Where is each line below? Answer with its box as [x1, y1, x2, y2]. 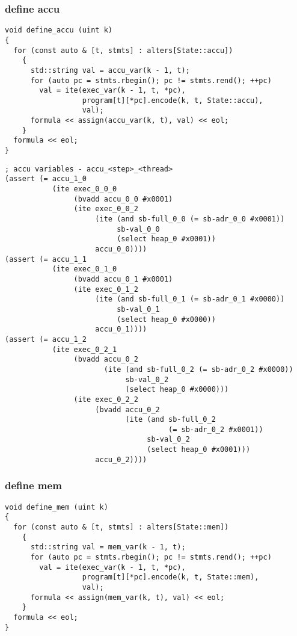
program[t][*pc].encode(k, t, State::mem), [82, 573, 259, 582]
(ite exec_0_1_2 [73, 285, 138, 294]
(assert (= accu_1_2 [5, 335, 87, 344]
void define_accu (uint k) [5, 26, 112, 35]
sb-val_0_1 [117, 304, 160, 313]
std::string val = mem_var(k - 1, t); [30, 543, 186, 552]
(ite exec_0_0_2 [73, 205, 138, 214]
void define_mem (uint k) [5, 502, 108, 511]
